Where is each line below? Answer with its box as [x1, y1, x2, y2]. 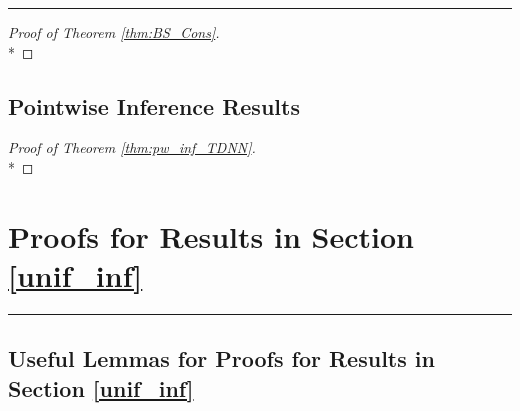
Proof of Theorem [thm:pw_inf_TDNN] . [8, 137, 256, 158]
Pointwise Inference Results [8, 90, 300, 121]
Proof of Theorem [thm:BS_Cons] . [8, 22, 220, 42]
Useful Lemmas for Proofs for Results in [8, 343, 435, 374]
